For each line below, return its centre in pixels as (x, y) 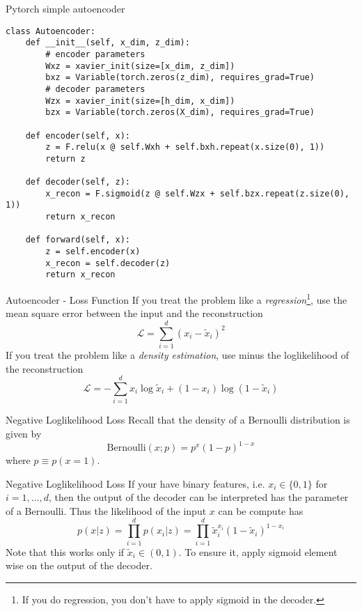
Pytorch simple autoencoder (65, 8)
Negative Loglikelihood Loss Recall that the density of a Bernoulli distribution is (178, 420)
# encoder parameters (95, 54)
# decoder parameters (95, 89)
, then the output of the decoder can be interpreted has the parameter (198, 497)
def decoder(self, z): (78, 182)
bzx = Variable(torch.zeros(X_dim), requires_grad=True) (180, 113)
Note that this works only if (65, 551)
